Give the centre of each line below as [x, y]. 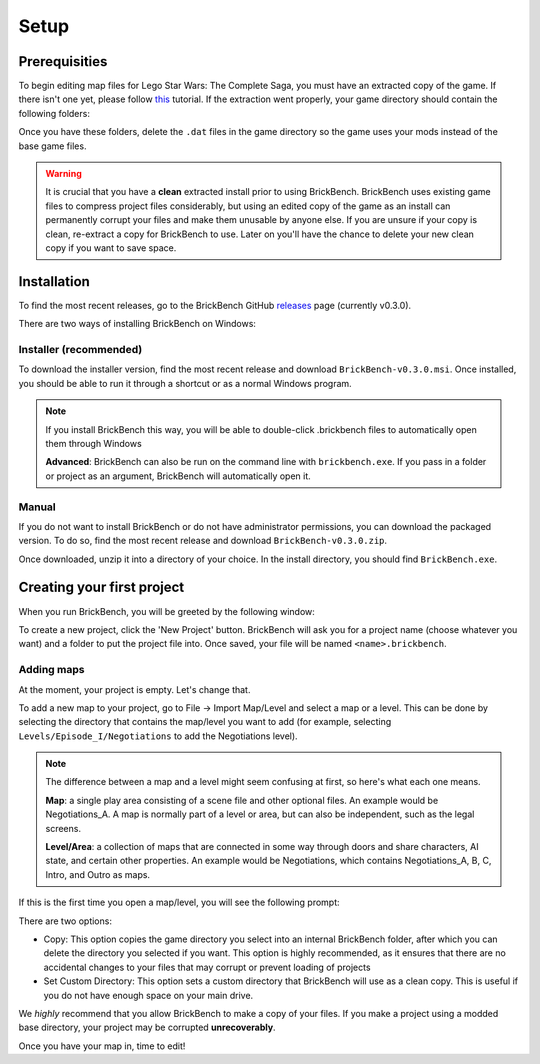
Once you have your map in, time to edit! [102, 1046]
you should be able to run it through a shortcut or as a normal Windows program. [185, 383]
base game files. [52, 146]
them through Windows [93, 443]
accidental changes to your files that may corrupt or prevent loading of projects [207, 967]
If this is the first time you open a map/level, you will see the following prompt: [179, 902]
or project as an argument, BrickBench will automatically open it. [178, 476]
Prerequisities [63, 61]
